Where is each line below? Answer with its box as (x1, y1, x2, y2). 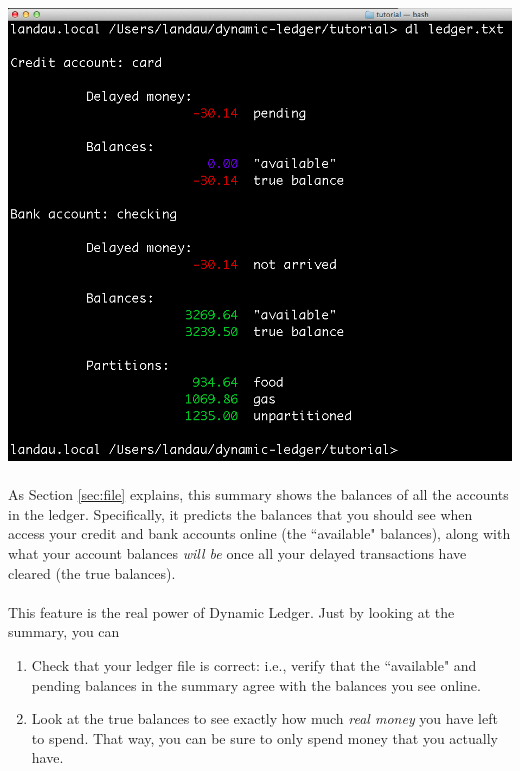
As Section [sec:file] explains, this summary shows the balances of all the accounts (8, 484, 509, 505)
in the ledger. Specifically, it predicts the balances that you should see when (8, 503, 473, 524)
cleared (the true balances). (8, 562, 176, 583)
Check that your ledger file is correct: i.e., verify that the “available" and (31, 654, 477, 675)
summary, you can (8, 621, 120, 642)
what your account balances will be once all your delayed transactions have (8, 542, 467, 563)
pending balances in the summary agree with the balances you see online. (31, 674, 481, 695)
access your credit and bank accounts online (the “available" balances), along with (8, 523, 511, 544)
